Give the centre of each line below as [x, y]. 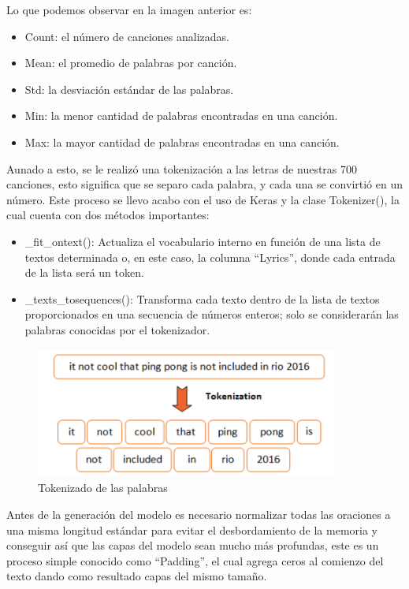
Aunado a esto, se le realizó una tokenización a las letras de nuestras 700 [182, 168]
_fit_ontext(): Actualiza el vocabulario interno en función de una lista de [203, 241]
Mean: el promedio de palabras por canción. [131, 63]
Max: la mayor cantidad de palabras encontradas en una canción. [182, 142]
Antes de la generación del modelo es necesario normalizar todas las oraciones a [199, 514]
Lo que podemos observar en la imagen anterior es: [129, 9]
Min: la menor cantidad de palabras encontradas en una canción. [181, 116]
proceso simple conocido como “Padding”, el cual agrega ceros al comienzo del [195, 560]
